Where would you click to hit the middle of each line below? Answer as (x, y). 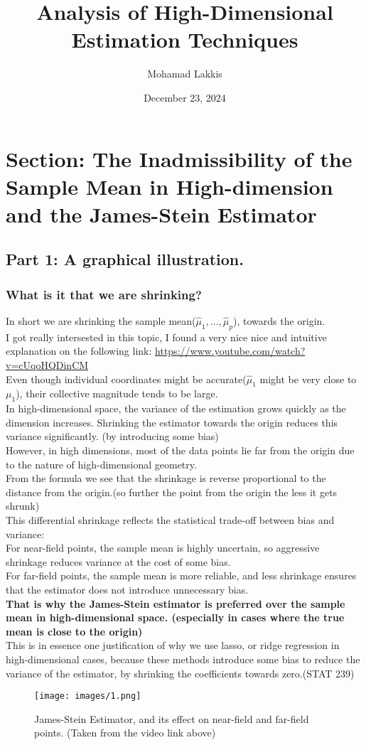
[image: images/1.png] (88, 696)
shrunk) (23, 506)
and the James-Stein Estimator (161, 214)
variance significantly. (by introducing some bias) (112, 436)
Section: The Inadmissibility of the (179, 158)
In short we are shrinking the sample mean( (101, 321)
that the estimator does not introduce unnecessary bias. (127, 589)
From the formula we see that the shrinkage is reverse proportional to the (166, 478)
